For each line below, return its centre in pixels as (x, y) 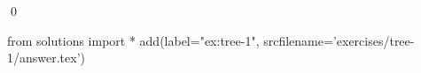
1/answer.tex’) (47, 58)
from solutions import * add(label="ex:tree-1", (133, 40)
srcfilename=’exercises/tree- (339, 40)
